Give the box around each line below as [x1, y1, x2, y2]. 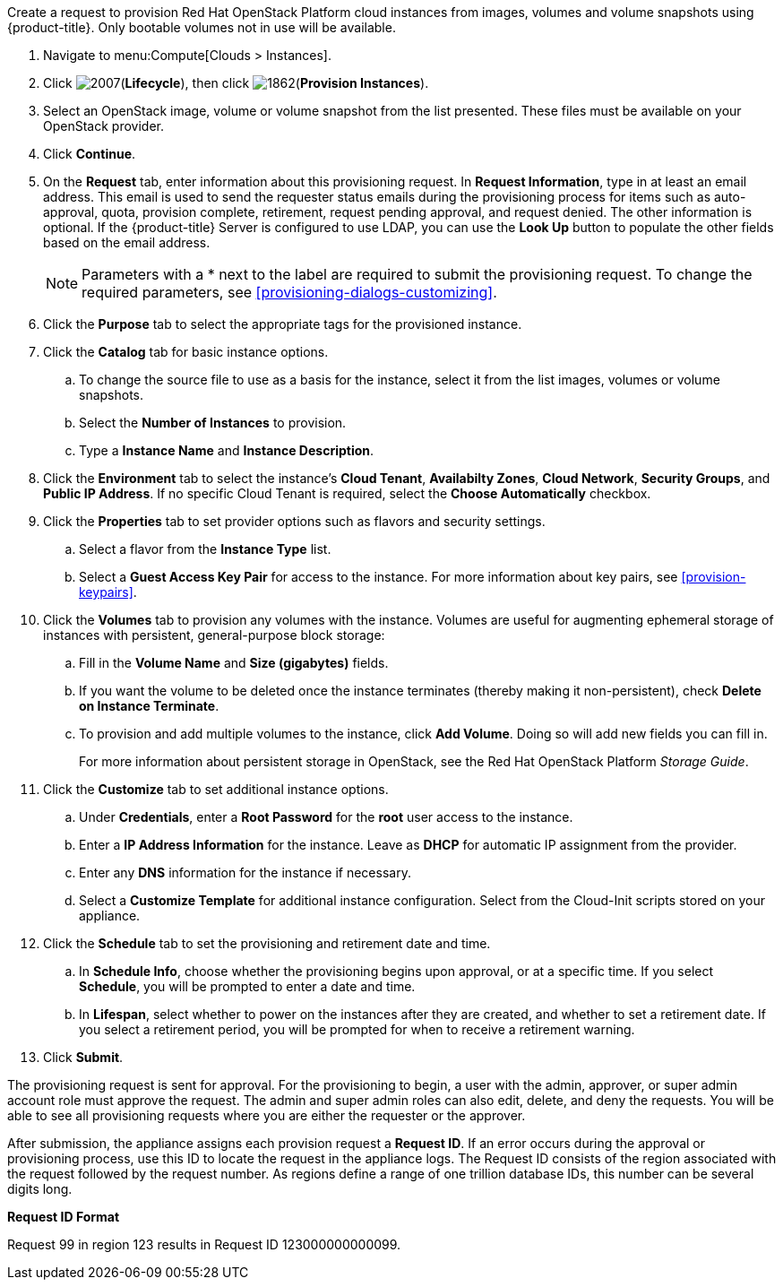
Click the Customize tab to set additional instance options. [43, 782, 389, 797]
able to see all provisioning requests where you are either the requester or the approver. [7, 1108, 526, 1123]
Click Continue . [43, 146, 136, 161]
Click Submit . [43, 1049, 124, 1065]
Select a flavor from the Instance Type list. [79, 541, 331, 557]
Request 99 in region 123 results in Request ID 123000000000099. [7, 1237, 401, 1252]
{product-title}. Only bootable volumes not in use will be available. [7, 20, 396, 35]
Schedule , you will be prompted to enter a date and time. [79, 979, 416, 994]
